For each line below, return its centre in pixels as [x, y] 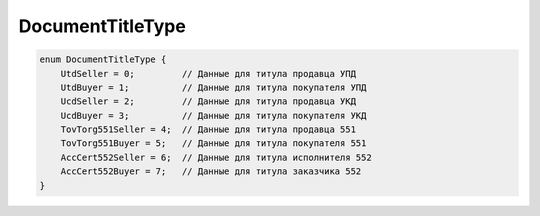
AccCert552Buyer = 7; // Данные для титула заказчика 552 [211, 171]
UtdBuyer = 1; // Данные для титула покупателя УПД [213, 87]
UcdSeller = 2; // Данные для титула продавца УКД [208, 101]
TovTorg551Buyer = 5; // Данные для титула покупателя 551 [213, 143]
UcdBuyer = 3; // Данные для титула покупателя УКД [213, 115]
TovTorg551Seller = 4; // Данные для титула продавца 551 [208, 129]
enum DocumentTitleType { [103, 59]
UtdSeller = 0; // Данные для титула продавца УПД [208, 73]
